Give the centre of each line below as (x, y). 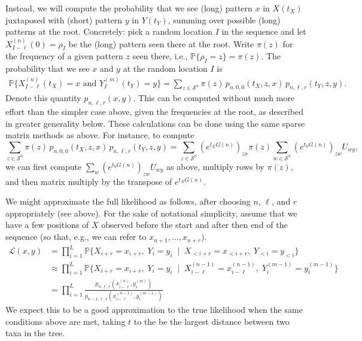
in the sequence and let (264, 31)
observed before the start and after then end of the (194, 225)
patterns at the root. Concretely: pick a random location (109, 31)
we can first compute (44, 166)
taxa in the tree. (35, 333)
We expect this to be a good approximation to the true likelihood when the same (154, 310)
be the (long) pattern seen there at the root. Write (161, 43)
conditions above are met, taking (66, 321)
